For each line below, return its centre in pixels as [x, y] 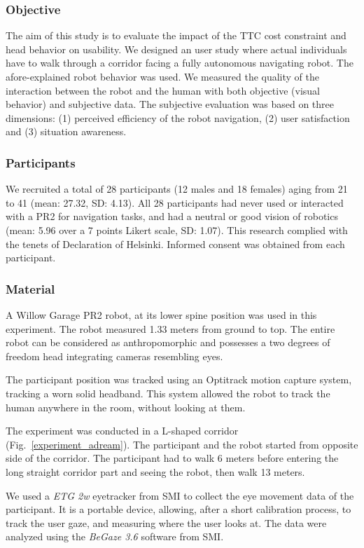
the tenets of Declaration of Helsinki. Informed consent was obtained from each [175, 244]
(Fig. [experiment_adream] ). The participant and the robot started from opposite [182, 444]
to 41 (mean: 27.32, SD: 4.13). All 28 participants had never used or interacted [175, 202]
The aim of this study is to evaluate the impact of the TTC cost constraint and [176, 35]
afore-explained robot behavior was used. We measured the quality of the [163, 76]
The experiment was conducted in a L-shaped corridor [122, 431]
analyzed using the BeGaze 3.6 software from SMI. [115, 536]
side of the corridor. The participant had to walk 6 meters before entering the [172, 458]
